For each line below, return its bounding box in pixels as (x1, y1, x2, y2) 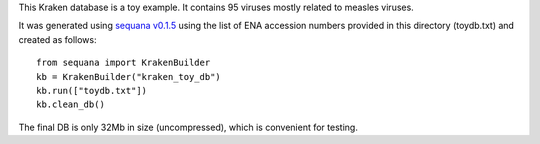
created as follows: (18, 33, 97, 45)
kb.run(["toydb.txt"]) (36, 85, 148, 96)
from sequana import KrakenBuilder (36, 57, 211, 69)
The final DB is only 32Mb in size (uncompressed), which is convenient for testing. (18, 121, 359, 133)
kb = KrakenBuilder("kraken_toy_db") (36, 71, 222, 82)
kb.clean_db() (36, 99, 105, 110)
